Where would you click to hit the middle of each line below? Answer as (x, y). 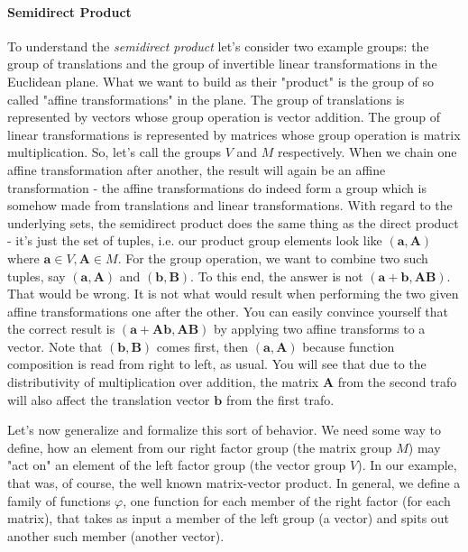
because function (349, 346)
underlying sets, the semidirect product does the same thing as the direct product (233, 222)
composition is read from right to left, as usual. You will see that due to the (217, 364)
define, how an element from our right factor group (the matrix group (200, 447)
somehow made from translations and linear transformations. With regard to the (230, 205)
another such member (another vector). (116, 535)
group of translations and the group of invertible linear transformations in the (222, 64)
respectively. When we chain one (367, 152)
